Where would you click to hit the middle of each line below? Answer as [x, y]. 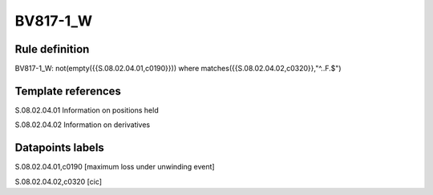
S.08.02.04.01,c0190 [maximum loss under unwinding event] [115, 167]
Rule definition [52, 49]
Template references [68, 91]
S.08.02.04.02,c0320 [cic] [59, 181]
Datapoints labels [59, 148]
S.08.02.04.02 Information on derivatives [83, 125]
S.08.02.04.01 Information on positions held [87, 110]
